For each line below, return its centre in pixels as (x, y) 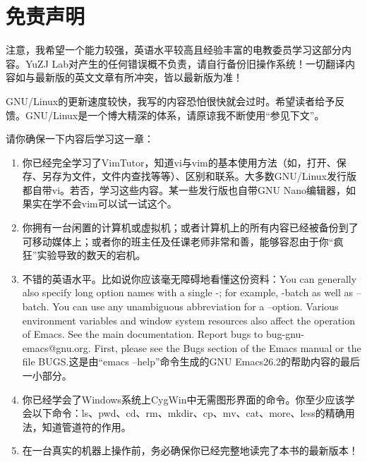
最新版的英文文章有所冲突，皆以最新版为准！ (139, 77)
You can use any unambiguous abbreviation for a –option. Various (195, 306)
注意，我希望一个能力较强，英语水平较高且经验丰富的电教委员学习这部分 (174, 50)
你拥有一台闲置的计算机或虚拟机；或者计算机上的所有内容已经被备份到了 (190, 227)
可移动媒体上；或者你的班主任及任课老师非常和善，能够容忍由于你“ (178, 241)
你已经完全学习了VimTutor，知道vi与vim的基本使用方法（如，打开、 (179, 162)
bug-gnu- (285, 334)
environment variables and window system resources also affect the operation (188, 320)
